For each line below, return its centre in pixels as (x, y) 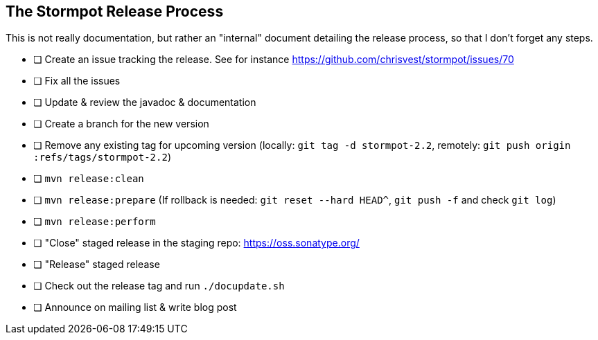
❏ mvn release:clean (89, 179)
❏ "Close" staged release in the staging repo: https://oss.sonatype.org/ (196, 243)
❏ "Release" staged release (97, 265)
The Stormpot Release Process (115, 11)
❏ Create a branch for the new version (121, 124)
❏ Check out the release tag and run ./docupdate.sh (159, 286)
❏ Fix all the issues (77, 81)
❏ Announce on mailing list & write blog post (135, 307)
